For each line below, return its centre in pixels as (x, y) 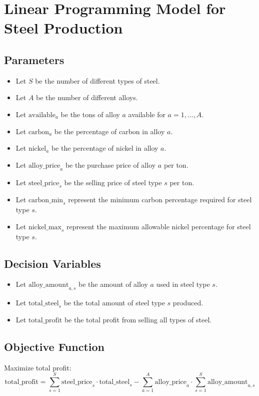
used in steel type (183, 284)
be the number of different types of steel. (97, 80)
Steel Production (63, 28)
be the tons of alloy (90, 114)
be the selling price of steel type (113, 182)
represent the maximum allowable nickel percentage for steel (159, 226)
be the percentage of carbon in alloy (109, 131)
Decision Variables (52, 263)
